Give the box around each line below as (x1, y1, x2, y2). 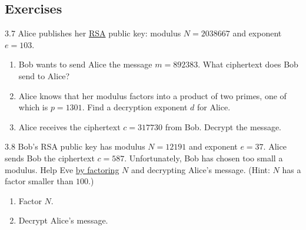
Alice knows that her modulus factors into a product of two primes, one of (18, 89, 287, 102)
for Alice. (197, 101, 231, 113)
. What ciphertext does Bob (198, 58, 298, 70)
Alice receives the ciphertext (18, 120, 121, 133)
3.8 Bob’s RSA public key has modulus (5, 140, 145, 153)
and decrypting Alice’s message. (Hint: (131, 163, 270, 175)
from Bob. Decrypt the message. (165, 120, 282, 133)
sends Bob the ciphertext (5, 151, 95, 164)
